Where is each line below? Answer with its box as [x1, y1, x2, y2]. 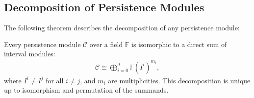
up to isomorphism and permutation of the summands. [4, 85, 169, 95]
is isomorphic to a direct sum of [131, 39, 227, 49]
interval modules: [4, 49, 55, 59]
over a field [89, 39, 123, 49]
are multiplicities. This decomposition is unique [108, 75, 251, 85]
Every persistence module [4, 39, 81, 49]
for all [46, 75, 64, 85]
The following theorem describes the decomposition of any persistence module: [4, 23, 240, 33]
